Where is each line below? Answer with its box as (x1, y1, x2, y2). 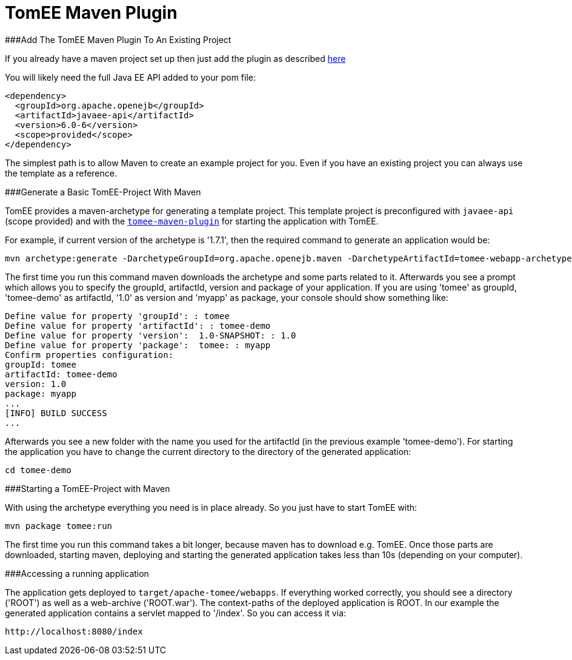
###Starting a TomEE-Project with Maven (5, 483, 170, 494)
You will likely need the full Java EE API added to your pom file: (5, 72, 256, 82)
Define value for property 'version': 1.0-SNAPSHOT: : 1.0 (5, 330, 296, 340)
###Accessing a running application (5, 568, 149, 579)
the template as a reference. (5, 167, 117, 178)
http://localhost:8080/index (5, 626, 143, 636)
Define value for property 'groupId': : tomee (5, 311, 230, 321)
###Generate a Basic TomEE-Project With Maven (5, 186, 201, 197)
